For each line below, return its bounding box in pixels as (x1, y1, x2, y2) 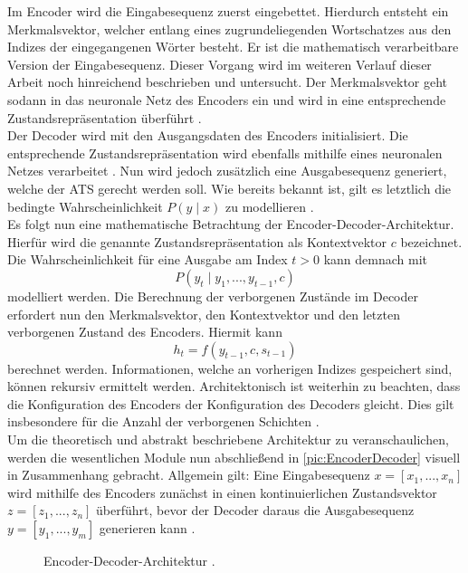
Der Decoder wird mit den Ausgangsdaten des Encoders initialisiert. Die (7, 126, 408, 145)
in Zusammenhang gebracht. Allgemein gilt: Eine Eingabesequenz (7, 465, 370, 484)
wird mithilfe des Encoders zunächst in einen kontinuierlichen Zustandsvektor (7, 482, 437, 501)
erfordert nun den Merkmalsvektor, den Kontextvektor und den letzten (7, 304, 400, 323)
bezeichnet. (400, 232, 463, 251)
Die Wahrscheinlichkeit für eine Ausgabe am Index (7, 250, 288, 269)
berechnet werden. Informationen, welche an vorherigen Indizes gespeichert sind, (7, 358, 453, 377)
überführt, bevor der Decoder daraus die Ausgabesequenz (96, 501, 415, 520)
